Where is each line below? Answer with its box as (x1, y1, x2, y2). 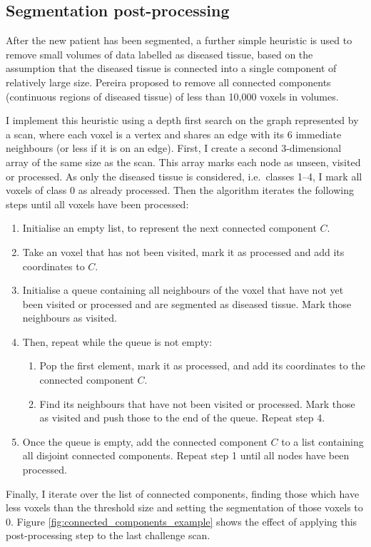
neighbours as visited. (22, 310, 117, 325)
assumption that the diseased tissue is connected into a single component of (6, 61, 337, 76)
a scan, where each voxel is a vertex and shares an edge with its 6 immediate (6, 126, 342, 141)
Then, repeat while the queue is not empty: (22, 334, 213, 349)
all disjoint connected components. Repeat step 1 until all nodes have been (22, 448, 350, 463)
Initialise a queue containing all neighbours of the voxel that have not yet (22, 282, 344, 297)
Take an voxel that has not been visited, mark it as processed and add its (22, 244, 345, 259)
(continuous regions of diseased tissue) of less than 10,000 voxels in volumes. (6, 88, 339, 103)
